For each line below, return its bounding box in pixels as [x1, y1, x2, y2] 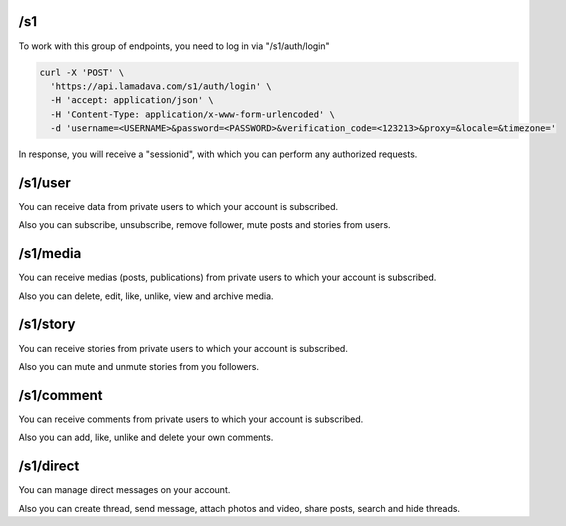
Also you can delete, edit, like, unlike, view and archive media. [18, 290, 274, 302]
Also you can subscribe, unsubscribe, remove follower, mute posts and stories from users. [18, 219, 391, 231]
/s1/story [18, 316, 76, 333]
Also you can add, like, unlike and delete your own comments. [18, 431, 274, 444]
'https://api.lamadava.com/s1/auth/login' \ [50, 80, 272, 92]
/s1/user [18, 174, 72, 191]
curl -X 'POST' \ [39, 66, 125, 78]
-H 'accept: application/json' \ [50, 95, 214, 106]
